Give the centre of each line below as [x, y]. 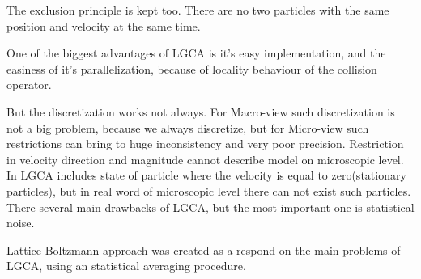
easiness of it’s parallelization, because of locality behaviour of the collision [192, 68]
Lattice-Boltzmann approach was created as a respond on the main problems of [204, 249]
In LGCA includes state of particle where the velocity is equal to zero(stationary [206, 175]
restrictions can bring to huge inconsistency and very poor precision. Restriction [205, 144]
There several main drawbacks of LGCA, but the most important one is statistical [210, 207]
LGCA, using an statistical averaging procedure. [126, 266]
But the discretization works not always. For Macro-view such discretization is [201, 111]
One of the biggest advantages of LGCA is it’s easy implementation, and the [196, 53]
